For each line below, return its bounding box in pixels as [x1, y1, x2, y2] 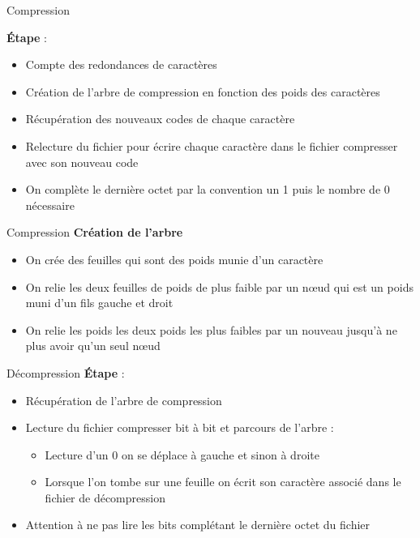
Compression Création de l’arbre [6, 224, 183, 241]
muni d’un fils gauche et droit [25, 294, 174, 311]
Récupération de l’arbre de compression [25, 391, 222, 408]
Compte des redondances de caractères [25, 56, 217, 73]
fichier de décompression [45, 489, 165, 506]
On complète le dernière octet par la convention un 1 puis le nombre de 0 [25, 181, 390, 198]
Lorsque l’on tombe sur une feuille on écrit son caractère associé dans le [45, 473, 401, 490]
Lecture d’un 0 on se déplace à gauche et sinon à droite [45, 446, 319, 463]
